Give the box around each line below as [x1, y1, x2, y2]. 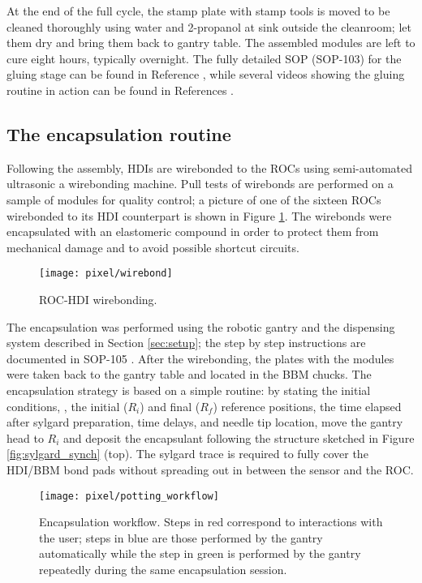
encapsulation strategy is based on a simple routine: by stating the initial [6, 381, 371, 398]
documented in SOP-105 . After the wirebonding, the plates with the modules [6, 349, 394, 367]
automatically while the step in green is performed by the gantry [39, 545, 361, 562]
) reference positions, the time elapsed [213, 397, 402, 414]
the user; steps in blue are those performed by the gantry [39, 529, 323, 546]
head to [6, 429, 44, 446]
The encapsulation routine [6, 121, 231, 146]
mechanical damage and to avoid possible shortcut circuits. [6, 238, 299, 255]
